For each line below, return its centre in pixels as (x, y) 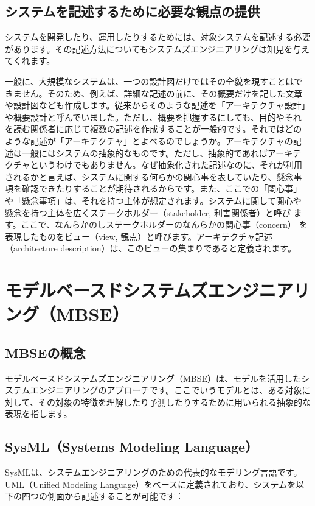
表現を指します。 (39, 414)
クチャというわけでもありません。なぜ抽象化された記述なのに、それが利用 (154, 165)
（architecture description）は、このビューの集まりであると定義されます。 (151, 248)
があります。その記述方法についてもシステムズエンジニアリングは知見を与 (153, 48)
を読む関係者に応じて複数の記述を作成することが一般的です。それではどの (154, 129)
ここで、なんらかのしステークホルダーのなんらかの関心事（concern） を (164, 224)
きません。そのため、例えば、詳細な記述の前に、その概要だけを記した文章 (154, 93)
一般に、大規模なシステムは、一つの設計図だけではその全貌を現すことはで (154, 81)
